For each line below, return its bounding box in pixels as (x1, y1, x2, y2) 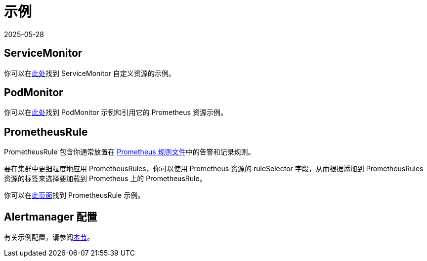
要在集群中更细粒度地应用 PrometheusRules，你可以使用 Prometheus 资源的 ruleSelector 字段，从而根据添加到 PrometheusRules (4, 164, 424, 173)
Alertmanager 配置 (4, 210, 97, 223)
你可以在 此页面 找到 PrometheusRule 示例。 (4, 191, 145, 200)
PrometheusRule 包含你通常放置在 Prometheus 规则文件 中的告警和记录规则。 (4, 148, 255, 156)
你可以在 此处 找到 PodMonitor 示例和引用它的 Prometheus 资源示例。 (4, 108, 227, 117)
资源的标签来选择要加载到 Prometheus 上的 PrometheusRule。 (4, 174, 207, 183)
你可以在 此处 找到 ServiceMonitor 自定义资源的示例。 (4, 69, 175, 77)
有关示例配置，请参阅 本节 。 (4, 233, 94, 242)
